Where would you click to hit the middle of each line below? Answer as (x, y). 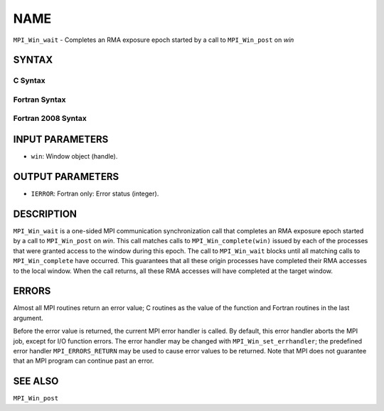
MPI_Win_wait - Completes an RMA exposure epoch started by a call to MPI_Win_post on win (154, 40)
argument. (28, 318)
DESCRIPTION (45, 214)
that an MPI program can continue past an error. (84, 361)
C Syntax (29, 80)
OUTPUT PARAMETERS (66, 177)
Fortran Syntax (39, 100)
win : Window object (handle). (74, 156)
